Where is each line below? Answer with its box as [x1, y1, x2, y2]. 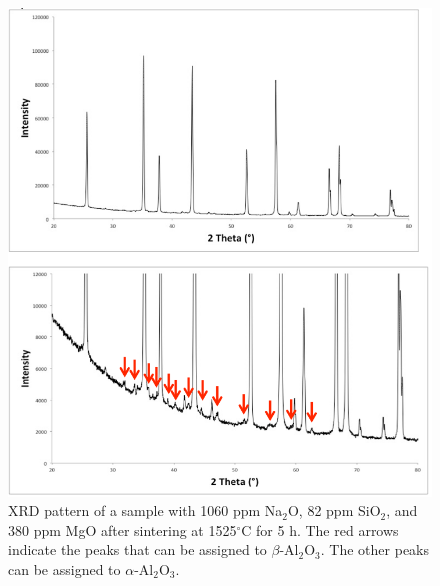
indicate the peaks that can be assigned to [8, 539, 267, 560]
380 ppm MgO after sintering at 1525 [8, 519, 237, 540]
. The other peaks [320, 539, 430, 560]
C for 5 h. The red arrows [241, 519, 399, 540]
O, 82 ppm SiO [287, 500, 381, 521]
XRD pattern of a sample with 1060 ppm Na [8, 500, 283, 521]
